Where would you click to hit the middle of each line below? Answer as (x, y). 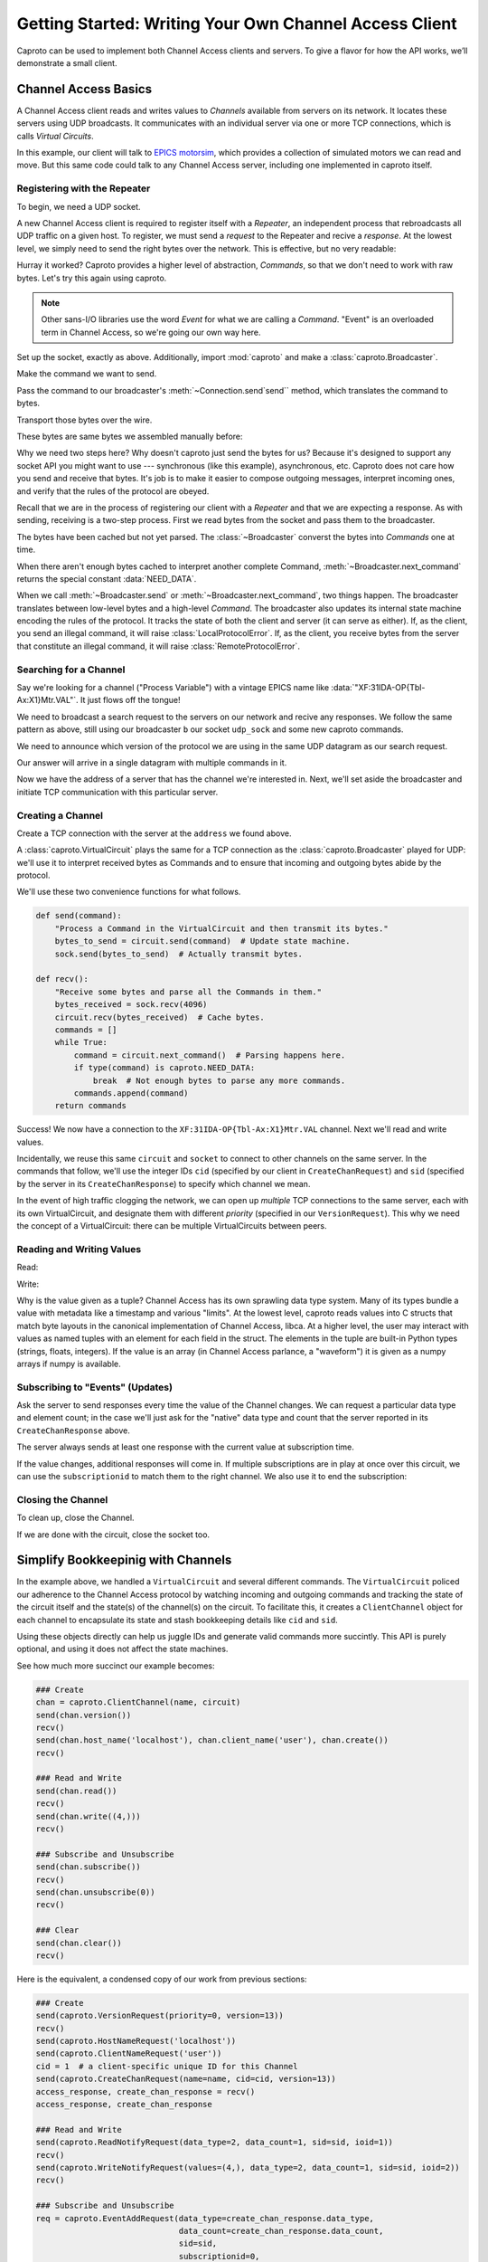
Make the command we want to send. (87, 374)
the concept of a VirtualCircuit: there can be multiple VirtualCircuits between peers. (172, 1226)
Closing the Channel (62, 1499)
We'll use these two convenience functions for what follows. (129, 892)
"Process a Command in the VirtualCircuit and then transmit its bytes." (221, 928)
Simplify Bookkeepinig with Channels (124, 1560)
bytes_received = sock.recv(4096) (131, 1005)
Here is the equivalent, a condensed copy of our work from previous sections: (162, 1979)
